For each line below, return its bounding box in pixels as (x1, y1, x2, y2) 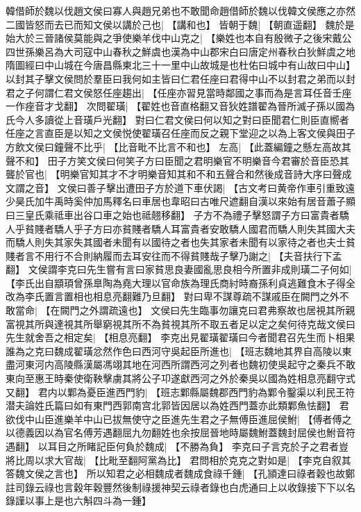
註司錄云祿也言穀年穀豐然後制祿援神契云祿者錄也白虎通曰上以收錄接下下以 (6, 479, 346, 494)
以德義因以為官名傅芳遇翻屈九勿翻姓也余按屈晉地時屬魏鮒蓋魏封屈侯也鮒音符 (6, 425, 355, 440)
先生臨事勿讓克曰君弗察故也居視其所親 (180, 303, 355, 317)
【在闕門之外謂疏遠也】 (40, 303, 148, 317)
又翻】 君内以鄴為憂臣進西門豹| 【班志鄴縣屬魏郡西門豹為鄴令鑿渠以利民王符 (6, 384, 355, 399)
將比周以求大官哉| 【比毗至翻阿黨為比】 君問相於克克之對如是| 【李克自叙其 (6, 452, 351, 467)
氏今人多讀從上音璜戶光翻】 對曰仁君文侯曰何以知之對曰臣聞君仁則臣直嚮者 (6, 112, 349, 126)
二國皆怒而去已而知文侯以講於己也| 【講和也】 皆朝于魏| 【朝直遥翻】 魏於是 (6, 17, 355, 31)
